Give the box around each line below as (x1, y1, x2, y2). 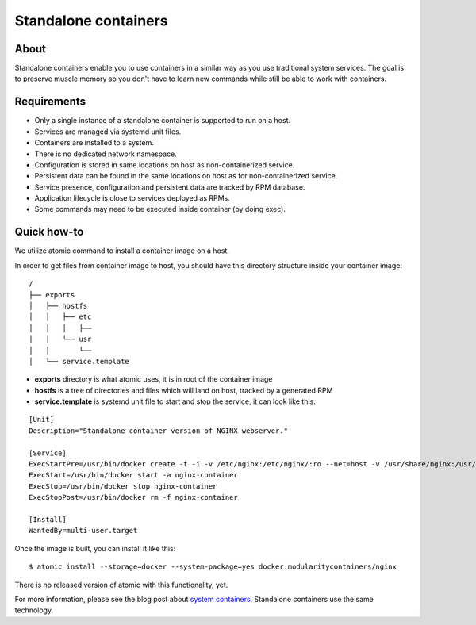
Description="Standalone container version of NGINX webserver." (29, 426, 289, 435)
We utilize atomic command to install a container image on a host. (14, 246, 230, 255)
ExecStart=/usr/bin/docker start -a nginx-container (29, 470, 238, 480)
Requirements (14, 95, 86, 109)
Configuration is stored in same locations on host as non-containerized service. (34, 159, 295, 170)
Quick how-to (14, 225, 84, 239)
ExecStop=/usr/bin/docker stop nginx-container (29, 481, 217, 491)
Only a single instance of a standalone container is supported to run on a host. (34, 116, 291, 125)
